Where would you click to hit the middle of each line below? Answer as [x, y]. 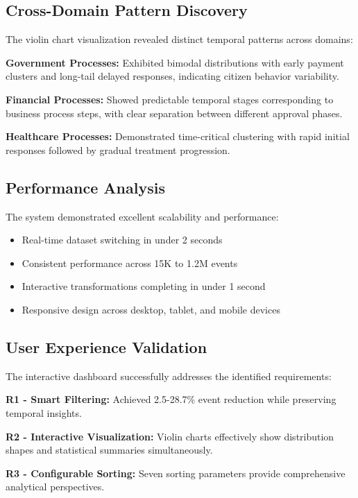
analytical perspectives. [55, 487]
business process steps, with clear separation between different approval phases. [174, 113]
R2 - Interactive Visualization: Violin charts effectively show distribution [170, 436]
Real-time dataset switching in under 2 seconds [122, 240]
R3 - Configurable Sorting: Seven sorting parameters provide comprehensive [176, 473]
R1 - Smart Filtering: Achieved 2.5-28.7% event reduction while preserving [171, 399]
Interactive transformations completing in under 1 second [144, 286]
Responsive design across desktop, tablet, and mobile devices [151, 309]
